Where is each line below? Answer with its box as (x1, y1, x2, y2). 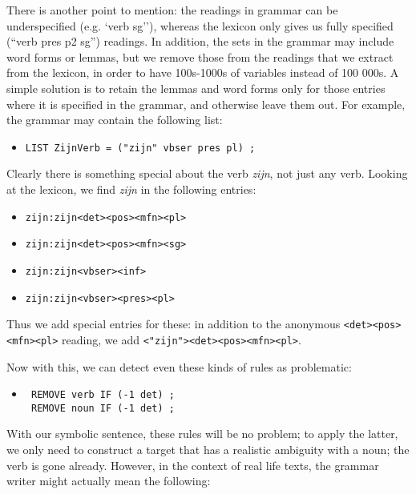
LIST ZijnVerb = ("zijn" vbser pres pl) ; (25, 142, 256, 154)
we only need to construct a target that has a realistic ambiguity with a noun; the (6, 441, 410, 458)
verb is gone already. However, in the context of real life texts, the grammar (6, 456, 379, 473)
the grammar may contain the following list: (6, 111, 223, 128)
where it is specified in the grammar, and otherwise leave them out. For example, (6, 95, 406, 112)
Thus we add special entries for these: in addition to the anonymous (6, 315, 341, 332)
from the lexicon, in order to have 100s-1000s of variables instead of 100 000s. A (6, 64, 399, 81)
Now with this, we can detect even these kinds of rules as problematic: (6, 358, 352, 375)
